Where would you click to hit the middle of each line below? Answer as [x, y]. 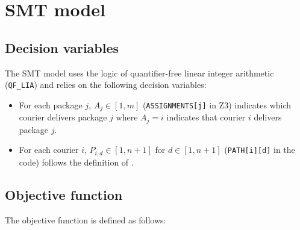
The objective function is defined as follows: [86, 219]
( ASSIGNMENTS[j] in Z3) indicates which [217, 104]
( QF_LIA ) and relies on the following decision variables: [106, 85]
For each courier [49, 150]
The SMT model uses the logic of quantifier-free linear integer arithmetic [139, 73]
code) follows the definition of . [76, 162]
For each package [51, 104]
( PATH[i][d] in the [260, 150]
